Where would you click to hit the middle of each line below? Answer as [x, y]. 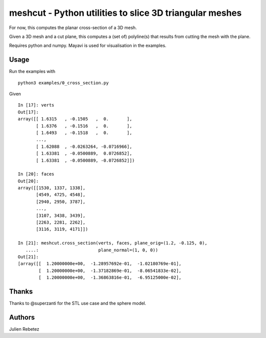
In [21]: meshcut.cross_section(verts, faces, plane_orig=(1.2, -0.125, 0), [113, 243]
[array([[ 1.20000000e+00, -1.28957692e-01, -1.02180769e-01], [100, 264]
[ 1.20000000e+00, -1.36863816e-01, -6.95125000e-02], [110, 278]
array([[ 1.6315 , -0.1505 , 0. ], [75, 119]
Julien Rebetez [24, 329]
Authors [22, 317]
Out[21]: [28, 257]
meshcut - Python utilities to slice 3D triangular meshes [125, 13]
